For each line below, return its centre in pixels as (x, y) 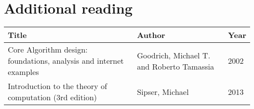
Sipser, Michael (163, 91)
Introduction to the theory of (58, 86)
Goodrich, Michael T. (174, 55)
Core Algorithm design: (48, 50)
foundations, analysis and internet (66, 61)
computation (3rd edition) (53, 97)
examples (23, 72)
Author (151, 35)
